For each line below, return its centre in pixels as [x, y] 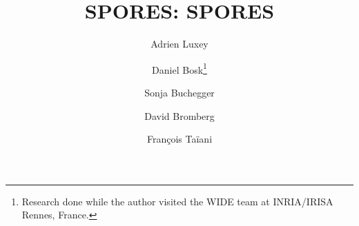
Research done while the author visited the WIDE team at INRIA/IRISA [177, 201]
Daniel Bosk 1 [179, 68]
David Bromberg [179, 115]
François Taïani [179, 139]
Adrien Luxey [179, 44]
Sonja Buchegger [179, 92]
